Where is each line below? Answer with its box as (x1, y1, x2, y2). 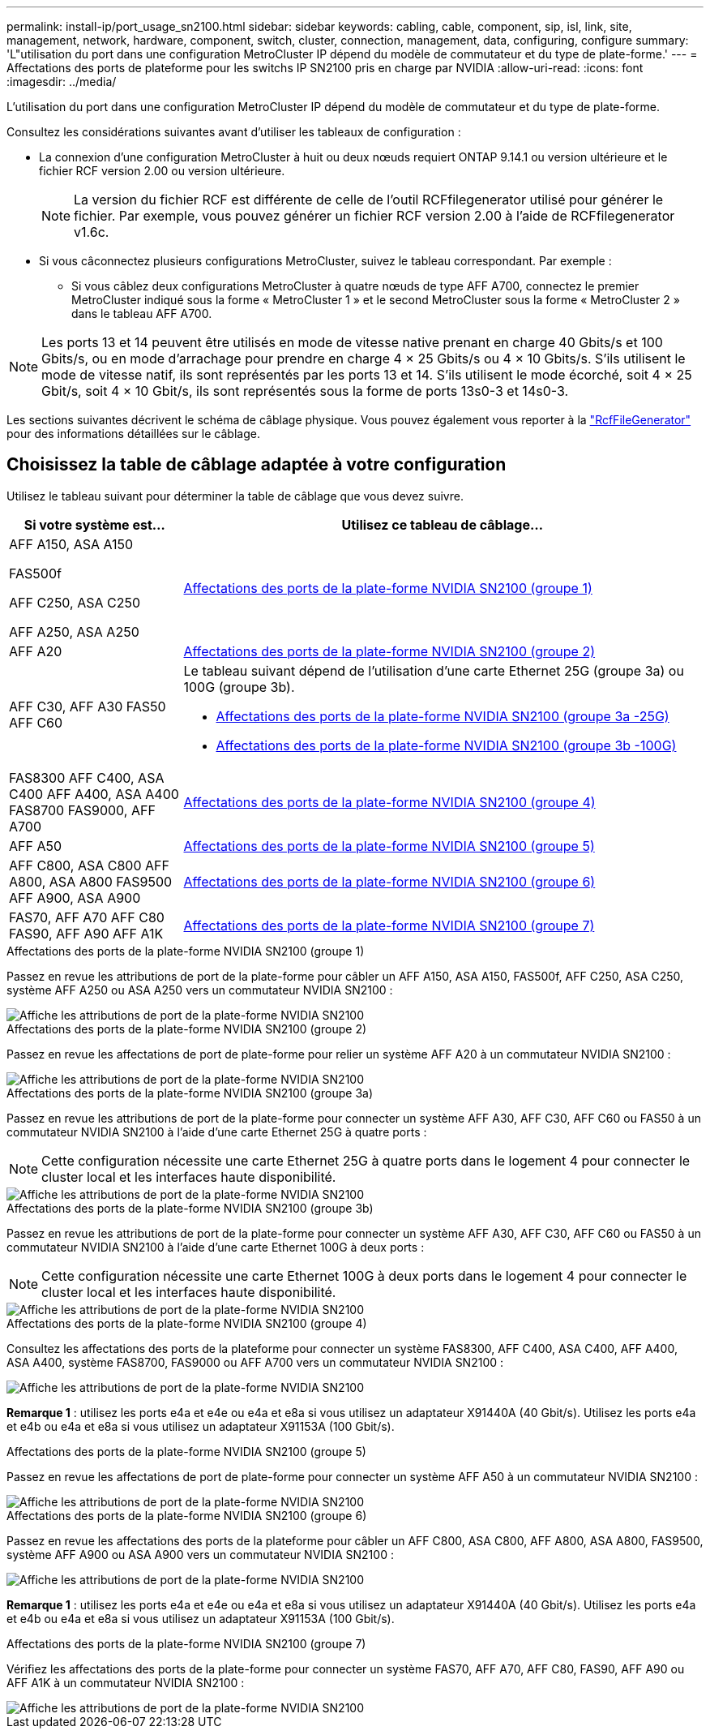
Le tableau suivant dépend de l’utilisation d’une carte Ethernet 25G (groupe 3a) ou (183, 662, 684, 679)
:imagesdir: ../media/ (6, 75, 117, 88)
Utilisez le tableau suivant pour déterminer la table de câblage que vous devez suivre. (6, 488, 464, 503)
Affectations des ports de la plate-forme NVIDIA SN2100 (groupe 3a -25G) (216, 707, 669, 724)
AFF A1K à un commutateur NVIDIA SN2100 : (6, 1675, 245, 1690)
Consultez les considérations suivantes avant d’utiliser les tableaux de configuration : (6, 125, 461, 139)
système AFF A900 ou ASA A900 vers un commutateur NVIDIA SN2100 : (6, 1547, 394, 1561)
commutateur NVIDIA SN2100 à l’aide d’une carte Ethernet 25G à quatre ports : (6, 1124, 427, 1139)
